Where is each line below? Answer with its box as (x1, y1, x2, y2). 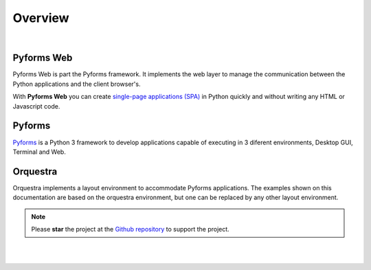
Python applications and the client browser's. (12, 80, 141, 88)
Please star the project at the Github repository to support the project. (31, 225, 229, 233)
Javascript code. (12, 102, 60, 110)
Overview (12, 10, 69, 25)
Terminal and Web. (12, 148, 67, 156)
